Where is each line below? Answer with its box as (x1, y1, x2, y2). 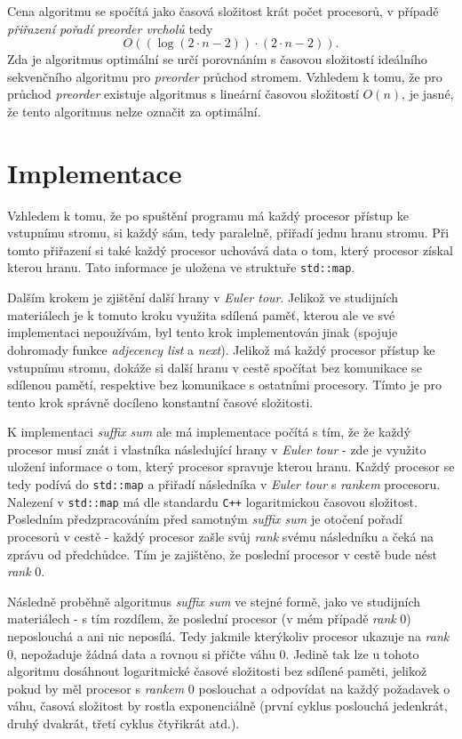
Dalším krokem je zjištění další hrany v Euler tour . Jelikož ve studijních (7, 288, 399, 307)
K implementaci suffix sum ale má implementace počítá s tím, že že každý (7, 422, 410, 441)
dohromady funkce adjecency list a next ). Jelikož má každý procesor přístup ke (7, 340, 435, 358)
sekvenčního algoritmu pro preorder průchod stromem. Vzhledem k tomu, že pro (7, 67, 442, 85)
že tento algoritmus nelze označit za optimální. (7, 101, 261, 120)
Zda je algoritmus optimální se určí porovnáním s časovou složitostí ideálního (7, 50, 427, 68)
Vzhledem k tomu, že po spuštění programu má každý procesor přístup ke (7, 205, 409, 224)
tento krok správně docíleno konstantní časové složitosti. (7, 392, 314, 411)
